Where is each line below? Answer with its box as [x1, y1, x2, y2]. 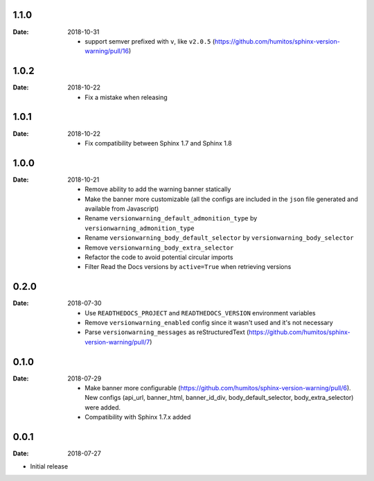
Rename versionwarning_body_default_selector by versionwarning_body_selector [84, 234, 354, 242]
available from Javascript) [84, 204, 159, 213]
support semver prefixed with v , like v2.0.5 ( [84, 37, 215, 45]
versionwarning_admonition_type [84, 224, 195, 232]
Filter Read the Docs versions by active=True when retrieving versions [84, 263, 292, 271]
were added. [84, 403, 121, 412]
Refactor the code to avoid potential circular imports [84, 253, 233, 261]
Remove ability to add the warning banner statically [84, 185, 231, 193]
